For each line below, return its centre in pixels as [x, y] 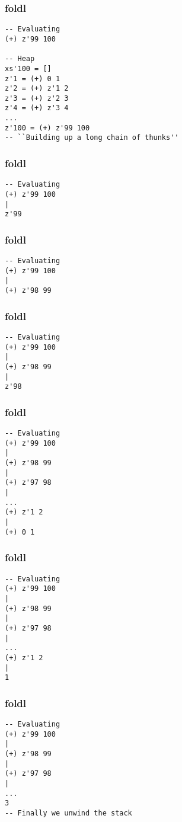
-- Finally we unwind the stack [68, 813]
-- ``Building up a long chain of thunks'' [92, 138]
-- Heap [20, 59]
